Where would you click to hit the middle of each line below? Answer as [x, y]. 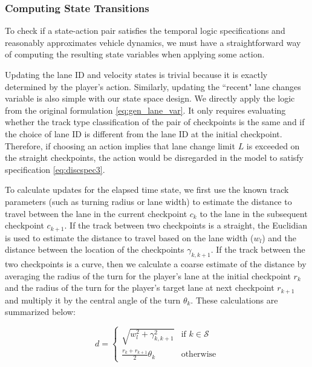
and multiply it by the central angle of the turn [93, 300]
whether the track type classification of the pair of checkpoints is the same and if [155, 122]
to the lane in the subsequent [254, 213]
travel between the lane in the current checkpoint [96, 213]
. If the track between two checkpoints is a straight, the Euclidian [186, 225]
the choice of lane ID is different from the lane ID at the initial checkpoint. [144, 133]
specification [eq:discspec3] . [55, 169]
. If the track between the [258, 249]
